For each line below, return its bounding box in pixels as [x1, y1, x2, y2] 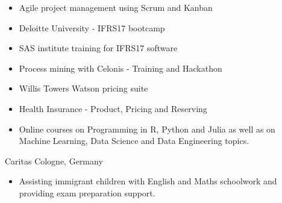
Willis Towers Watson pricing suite [19, 82, 148, 95]
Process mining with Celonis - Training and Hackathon [19, 61, 222, 74]
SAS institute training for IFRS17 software [19, 42, 178, 54]
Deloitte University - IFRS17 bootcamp [19, 21, 165, 34]
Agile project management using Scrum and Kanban [19, 1, 213, 13]
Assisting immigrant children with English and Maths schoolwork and [19, 175, 277, 187]
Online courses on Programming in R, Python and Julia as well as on [19, 122, 275, 135]
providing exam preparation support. [19, 186, 155, 199]
